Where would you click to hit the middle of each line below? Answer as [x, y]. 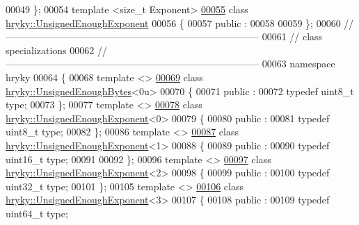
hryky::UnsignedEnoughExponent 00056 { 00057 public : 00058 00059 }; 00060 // [180, 23]
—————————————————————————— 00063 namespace [170, 64]
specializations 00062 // [56, 50]
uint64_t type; [37, 213]
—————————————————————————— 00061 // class [164, 36]
